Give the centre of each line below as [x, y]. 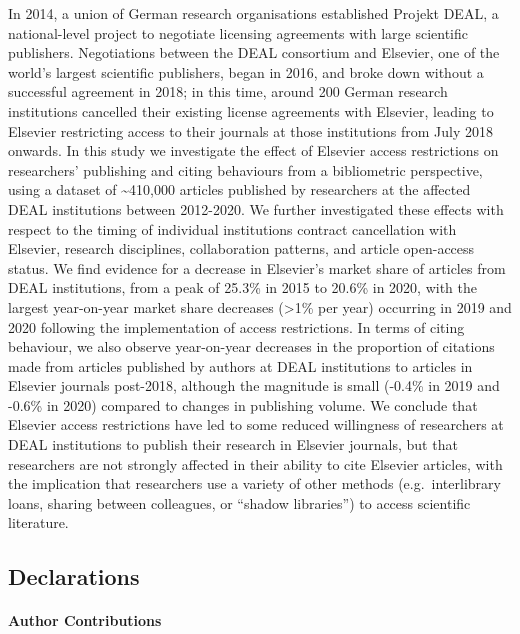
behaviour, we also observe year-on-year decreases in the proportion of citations [251, 346]
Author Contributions [85, 620]
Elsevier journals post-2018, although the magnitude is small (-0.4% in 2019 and [254, 385]
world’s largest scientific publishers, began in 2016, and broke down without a [246, 71]
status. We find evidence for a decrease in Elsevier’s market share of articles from [257, 267]
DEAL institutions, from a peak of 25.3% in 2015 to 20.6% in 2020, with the [243, 287]
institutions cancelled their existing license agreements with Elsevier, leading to [251, 110]
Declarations [74, 576]
